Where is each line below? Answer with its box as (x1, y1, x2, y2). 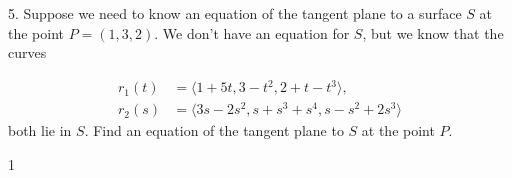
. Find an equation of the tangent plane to (84, 120, 344, 141)
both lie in (8, 120, 72, 141)
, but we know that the (362, 22, 504, 43)
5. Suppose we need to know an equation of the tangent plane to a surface (8, 3, 462, 23)
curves (8, 42, 47, 63)
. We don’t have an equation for (154, 22, 350, 43)
